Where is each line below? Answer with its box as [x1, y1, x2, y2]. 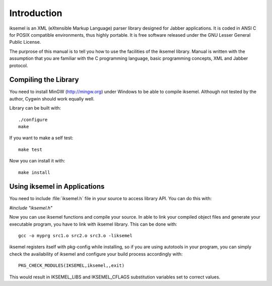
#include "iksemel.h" [9, 205, 53, 211]
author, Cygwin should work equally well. [9, 96, 95, 102]
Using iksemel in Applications [9, 182, 105, 191]
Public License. [9, 39, 41, 45]
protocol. [9, 62, 28, 68]
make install [18, 169, 50, 175]
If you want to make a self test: [9, 135, 74, 141]
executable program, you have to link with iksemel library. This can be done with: [9, 221, 177, 227]
